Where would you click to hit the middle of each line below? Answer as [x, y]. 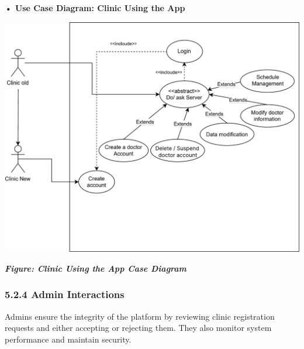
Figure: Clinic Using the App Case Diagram [96, 268]
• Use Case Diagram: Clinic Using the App [95, 8]
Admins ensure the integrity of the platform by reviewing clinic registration [140, 316]
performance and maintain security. [68, 339]
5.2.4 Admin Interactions [65, 294]
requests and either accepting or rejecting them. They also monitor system [138, 328]
